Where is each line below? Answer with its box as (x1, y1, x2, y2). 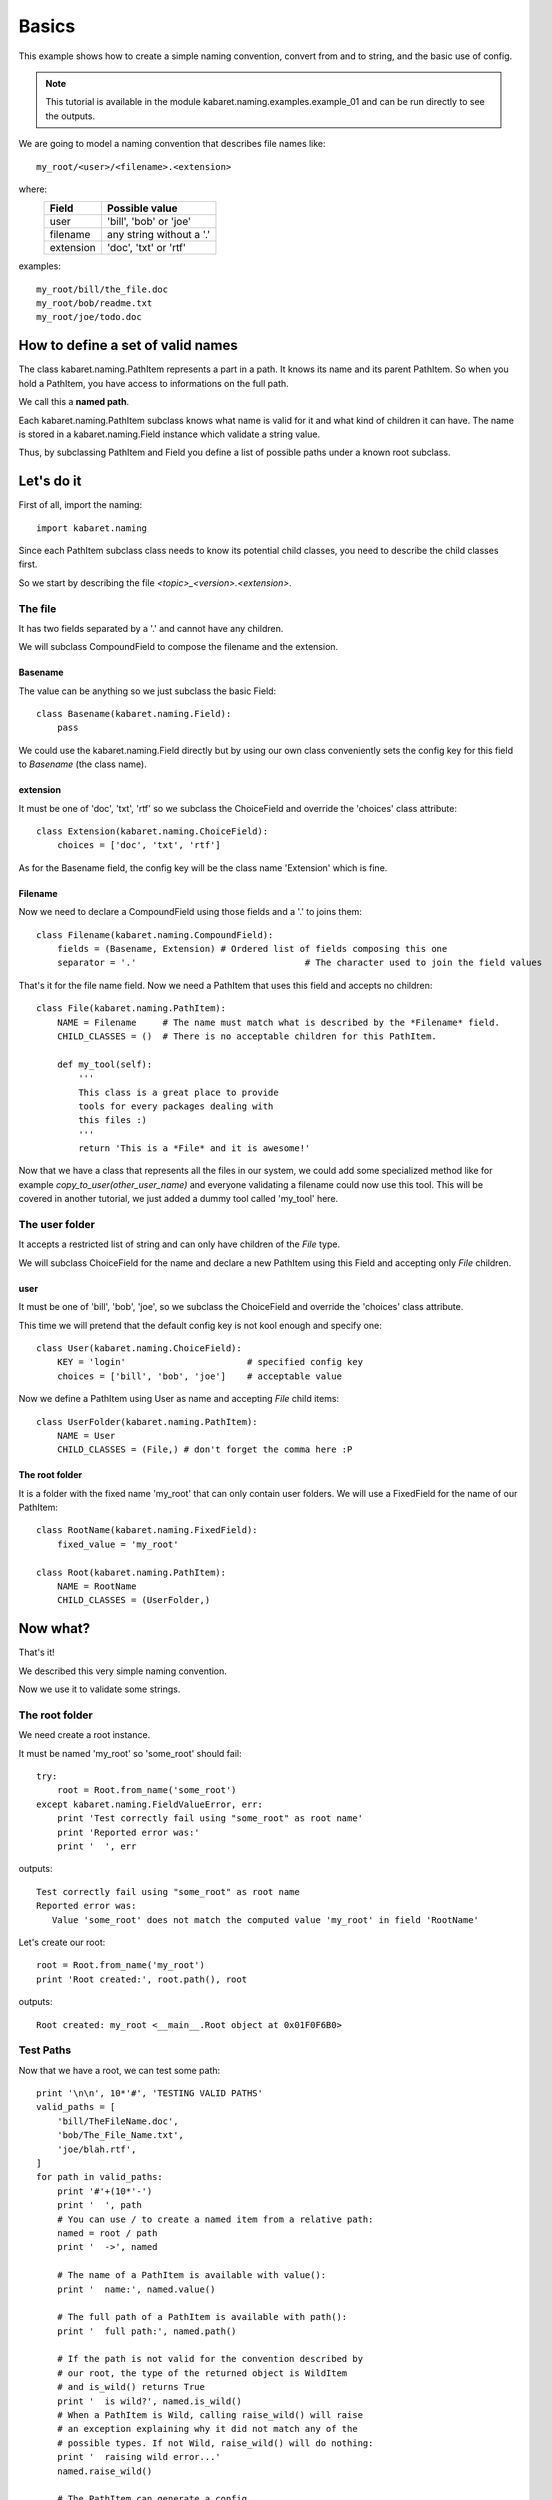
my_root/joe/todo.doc (36, 311, 142, 323)
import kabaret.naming (36, 522, 148, 534)
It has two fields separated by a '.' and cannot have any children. (18, 622, 284, 634)
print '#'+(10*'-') (56, 2185, 153, 2197)
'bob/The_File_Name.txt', (56, 2130, 185, 2141)
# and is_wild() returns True (56, 2381, 205, 2393)
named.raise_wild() (56, 2465, 153, 2477)
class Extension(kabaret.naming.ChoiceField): (36, 826, 269, 837)
